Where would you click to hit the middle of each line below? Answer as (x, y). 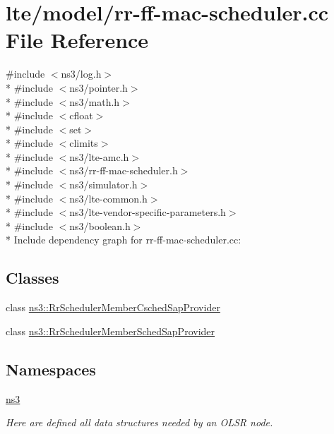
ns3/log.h (81, 74)
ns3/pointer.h (99, 87)
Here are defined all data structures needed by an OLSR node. (139, 422)
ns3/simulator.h (103, 185)
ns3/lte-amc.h (99, 156)
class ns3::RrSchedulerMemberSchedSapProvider (111, 331)
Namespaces (51, 369)
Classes (32, 278)
